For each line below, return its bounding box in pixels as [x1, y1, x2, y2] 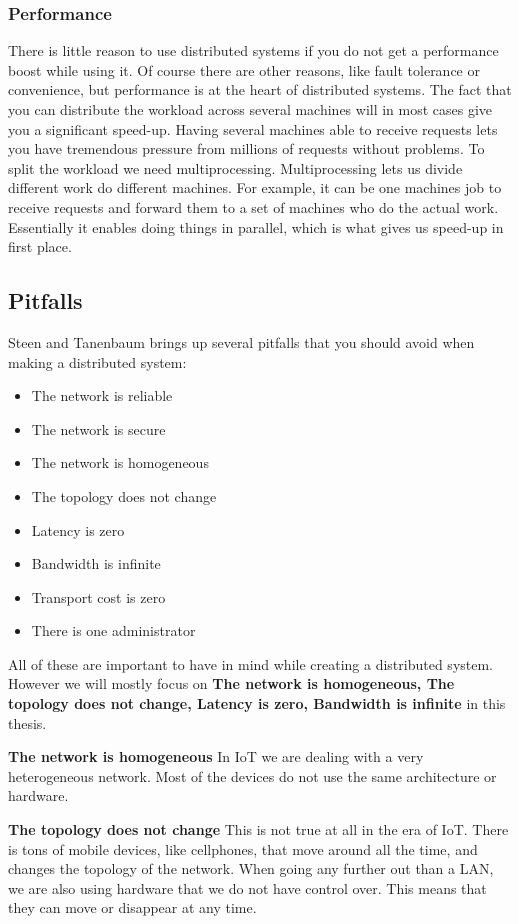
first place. [8, 236, 72, 257]
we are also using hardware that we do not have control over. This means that [8, 877, 487, 898]
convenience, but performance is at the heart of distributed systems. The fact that [8, 79, 512, 100]
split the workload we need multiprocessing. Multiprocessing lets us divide [8, 157, 463, 178]
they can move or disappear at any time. [8, 897, 257, 918]
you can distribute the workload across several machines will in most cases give [8, 99, 493, 119]
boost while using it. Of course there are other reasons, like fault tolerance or [8, 59, 480, 80]
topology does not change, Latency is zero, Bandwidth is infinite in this [8, 693, 506, 714]
